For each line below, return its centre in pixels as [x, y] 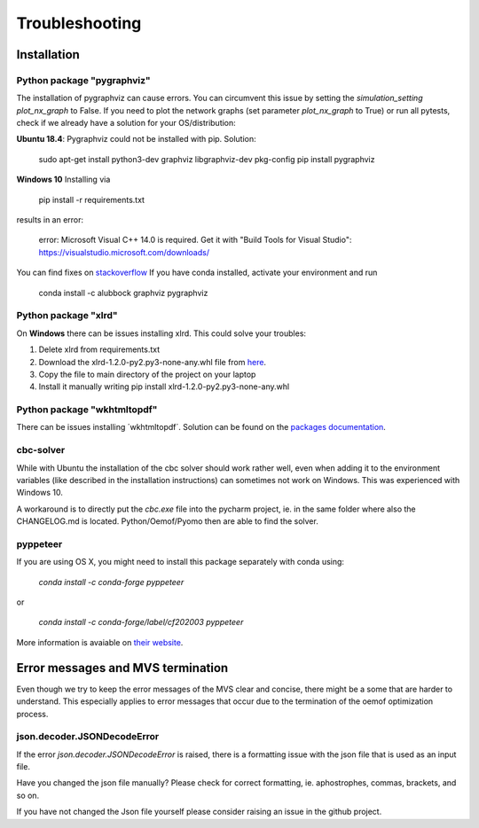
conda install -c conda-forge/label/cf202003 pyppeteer [141, 622]
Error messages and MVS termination [122, 668]
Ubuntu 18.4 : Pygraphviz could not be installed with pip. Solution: [136, 139]
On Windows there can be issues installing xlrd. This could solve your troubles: [161, 333]
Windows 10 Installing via [63, 180]
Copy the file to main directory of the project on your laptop [147, 374]
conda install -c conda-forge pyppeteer [111, 582]
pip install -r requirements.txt [92, 199]
